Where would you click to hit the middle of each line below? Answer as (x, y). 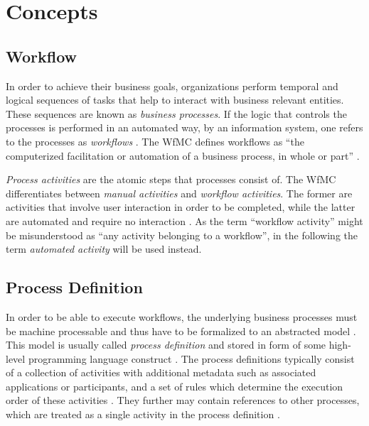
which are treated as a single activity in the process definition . (143, 414)
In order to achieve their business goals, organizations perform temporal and (172, 86)
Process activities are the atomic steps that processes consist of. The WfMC (171, 179)
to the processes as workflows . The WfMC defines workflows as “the (155, 141)
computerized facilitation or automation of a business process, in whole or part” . (183, 155)
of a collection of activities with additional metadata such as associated (161, 372)
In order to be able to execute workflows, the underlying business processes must (182, 316)
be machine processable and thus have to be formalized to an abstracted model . (181, 331)
